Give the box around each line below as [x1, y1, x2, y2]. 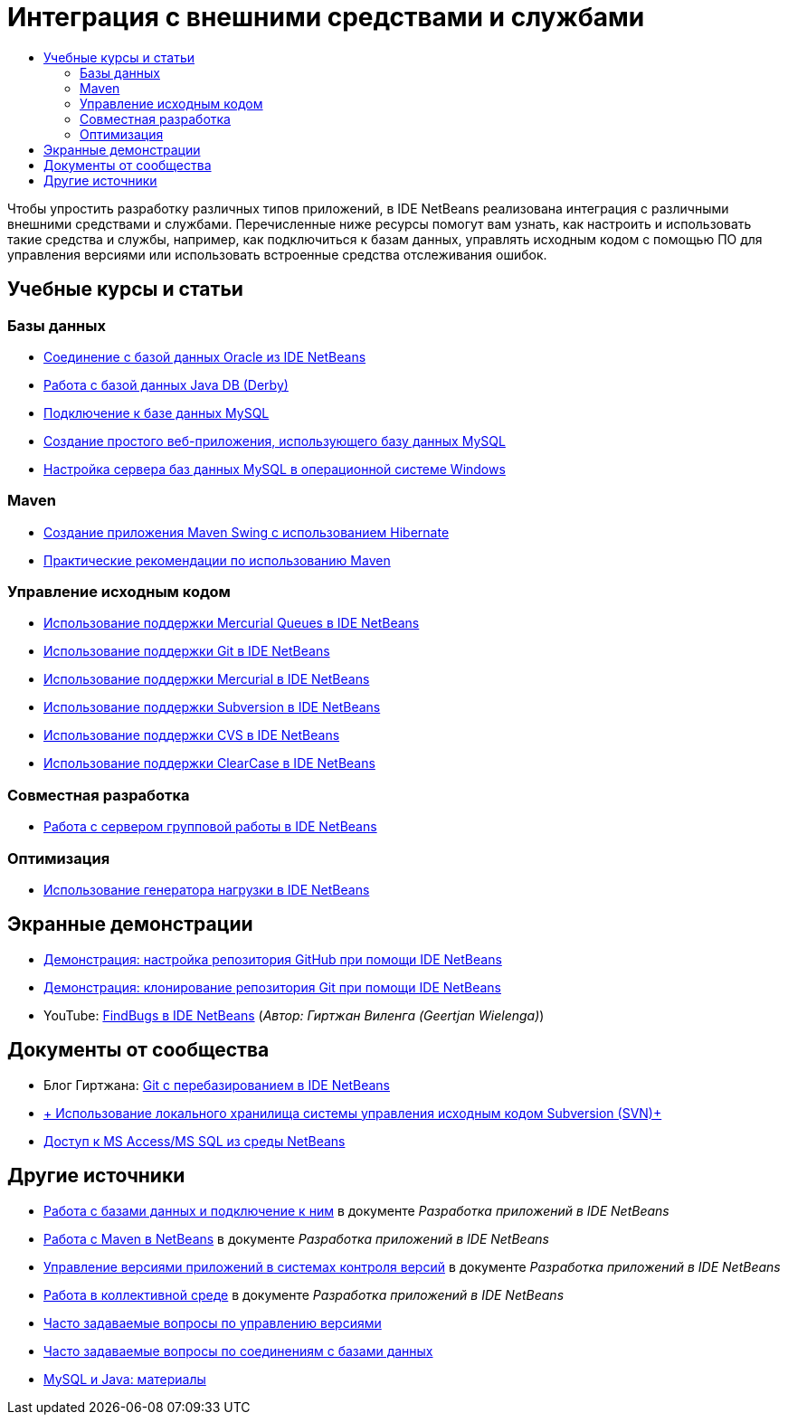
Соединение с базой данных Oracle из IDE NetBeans [43, 348, 366, 365]
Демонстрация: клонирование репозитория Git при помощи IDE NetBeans [43, 979, 502, 995]
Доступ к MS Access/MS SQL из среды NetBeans [43, 1133, 346, 1149]
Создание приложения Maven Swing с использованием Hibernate [43, 524, 450, 540]
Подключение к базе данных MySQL [43, 404, 270, 421]
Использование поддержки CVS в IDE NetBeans [43, 727, 340, 744]
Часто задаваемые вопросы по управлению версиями [43, 1314, 382, 1331]
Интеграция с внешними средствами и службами [7, 2, 645, 33]
